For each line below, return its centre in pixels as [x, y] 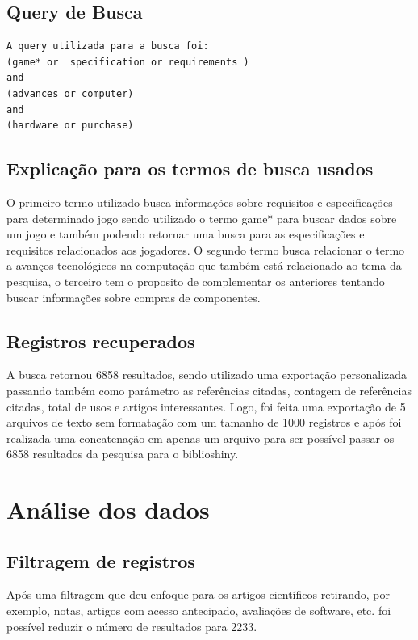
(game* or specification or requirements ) [128, 62]
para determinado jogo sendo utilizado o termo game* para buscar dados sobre [202, 218]
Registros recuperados [101, 341]
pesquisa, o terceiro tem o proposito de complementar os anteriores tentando [196, 281]
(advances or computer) [70, 93]
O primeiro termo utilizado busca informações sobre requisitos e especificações [200, 202]
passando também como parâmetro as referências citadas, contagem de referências [209, 390]
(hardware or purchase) [70, 126]
